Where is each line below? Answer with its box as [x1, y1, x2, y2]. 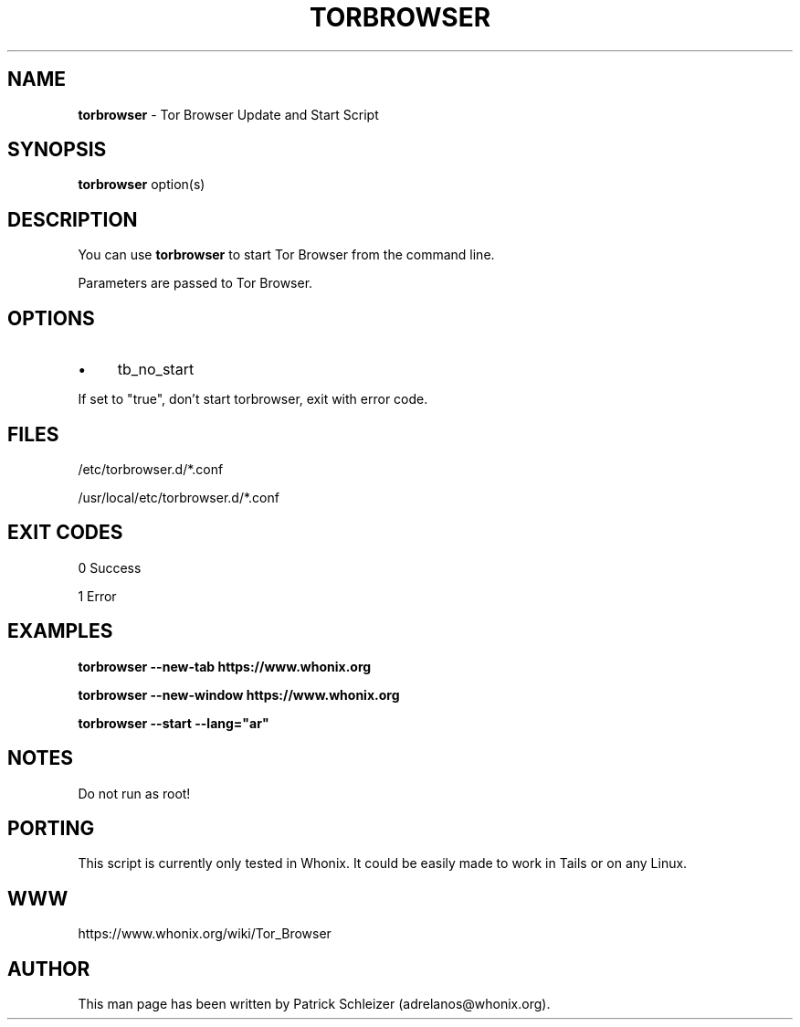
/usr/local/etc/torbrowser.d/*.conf [78, 489, 279, 505]
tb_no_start [117, 360, 195, 379]
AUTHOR [7, 957, 90, 980]
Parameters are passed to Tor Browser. [78, 275, 313, 291]
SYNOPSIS [7, 138, 107, 162]
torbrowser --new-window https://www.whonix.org [78, 686, 400, 703]
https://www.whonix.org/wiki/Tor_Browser [78, 926, 332, 942]
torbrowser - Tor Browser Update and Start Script [78, 106, 379, 122]
